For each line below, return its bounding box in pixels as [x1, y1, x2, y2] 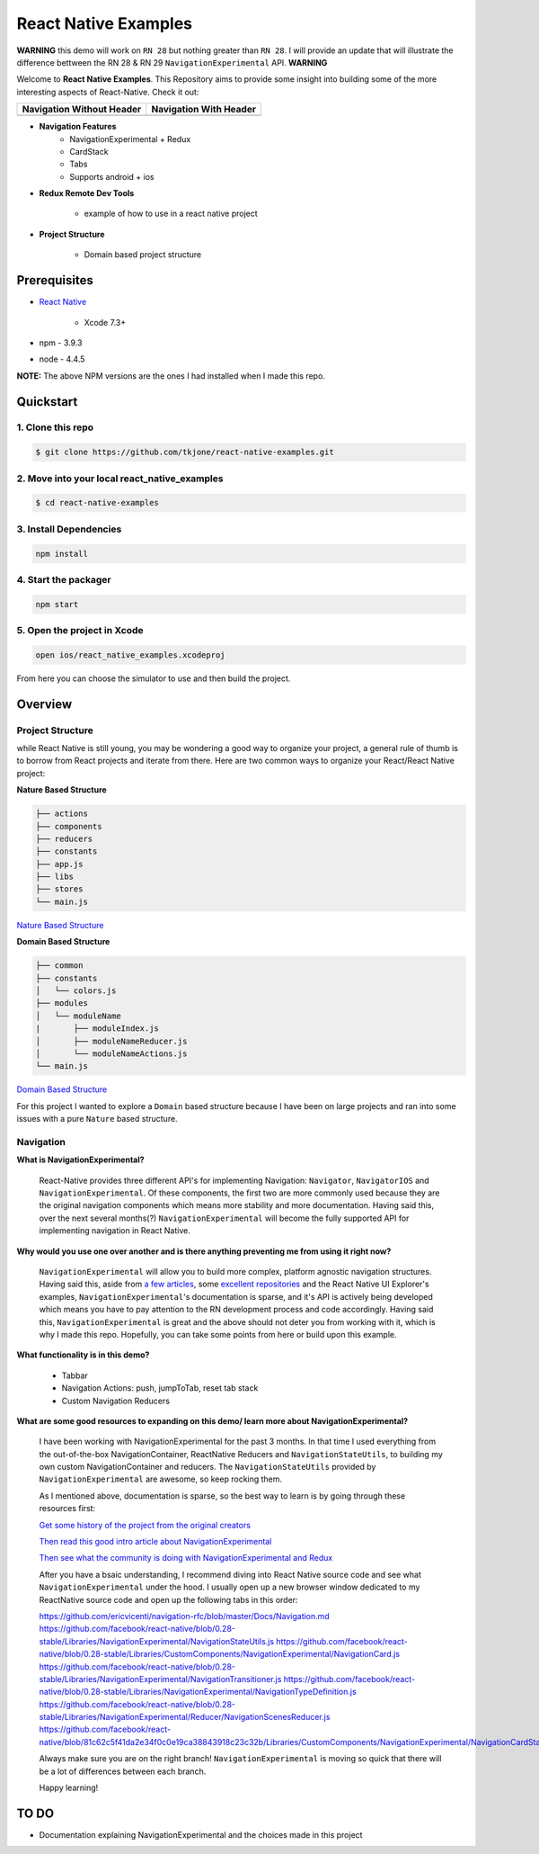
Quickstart [16, 394, 78, 409]
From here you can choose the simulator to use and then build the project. [16, 673, 291, 684]
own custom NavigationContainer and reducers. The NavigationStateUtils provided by [39, 1462, 376, 1473]
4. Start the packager [16, 573, 111, 586]
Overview [16, 696, 73, 712]
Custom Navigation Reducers [61, 1395, 171, 1406]
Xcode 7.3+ [84, 317, 126, 327]
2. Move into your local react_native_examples [16, 472, 224, 485]
